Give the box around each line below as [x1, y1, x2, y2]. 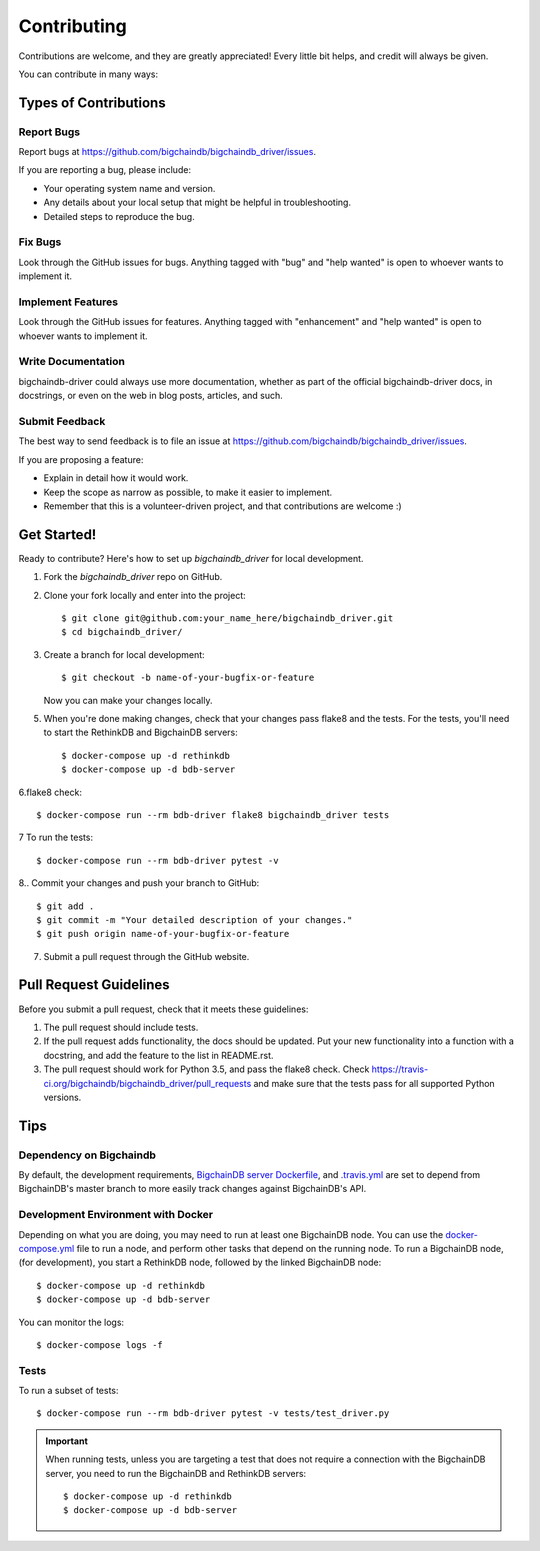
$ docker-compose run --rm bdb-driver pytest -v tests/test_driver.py [36, 1408, 390, 1419]
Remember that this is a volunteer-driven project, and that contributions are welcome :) [43, 500, 402, 512]
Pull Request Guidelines [18, 976, 170, 994]
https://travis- [371, 1063, 429, 1075]
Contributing [18, 15, 127, 37]
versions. [43, 1091, 82, 1103]
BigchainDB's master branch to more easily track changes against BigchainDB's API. [18, 1183, 367, 1195]
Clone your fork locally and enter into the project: [43, 589, 247, 601]
